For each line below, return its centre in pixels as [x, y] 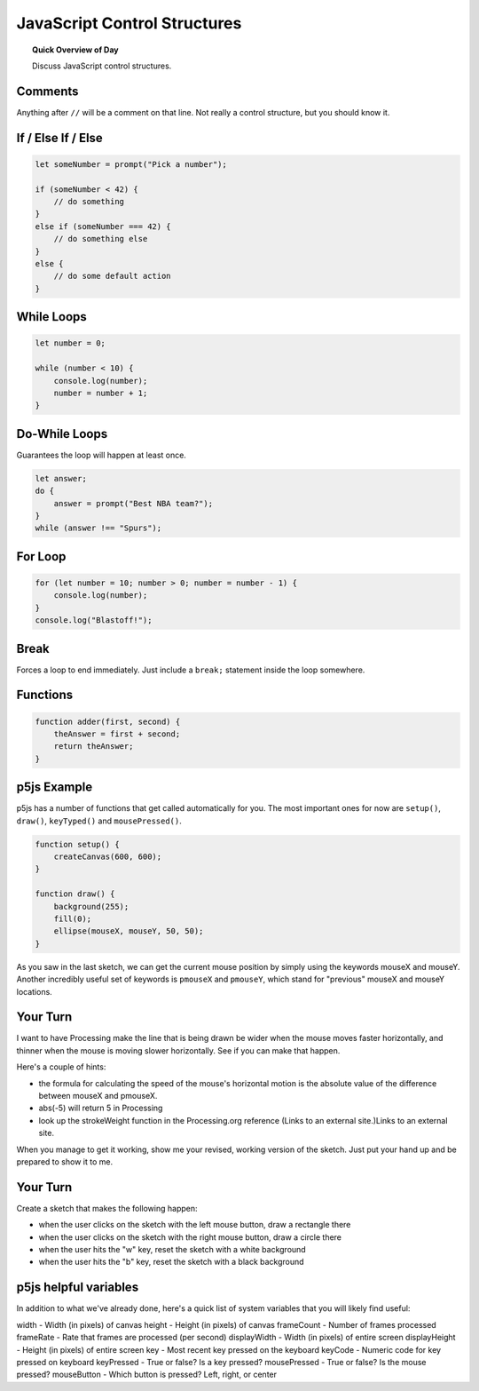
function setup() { [77, 844]
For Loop [41, 556]
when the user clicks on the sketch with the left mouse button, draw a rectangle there [195, 1225]
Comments [47, 91]
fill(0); [73, 919]
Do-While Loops [62, 434]
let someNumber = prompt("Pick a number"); [131, 164]
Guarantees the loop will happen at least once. [101, 455]
